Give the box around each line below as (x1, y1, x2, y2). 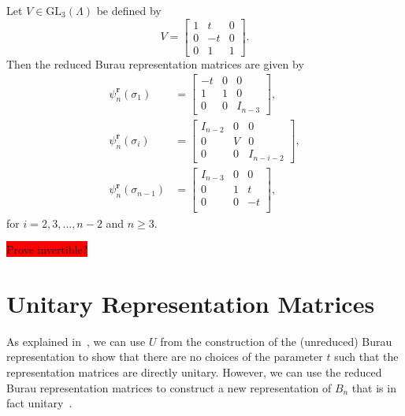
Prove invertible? (6, 241, 88, 258)
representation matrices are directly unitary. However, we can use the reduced (6, 364, 382, 381)
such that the (334, 348, 399, 365)
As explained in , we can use (6, 332, 146, 349)
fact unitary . (6, 395, 72, 411)
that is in (351, 379, 396, 396)
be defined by (96, 2, 162, 18)
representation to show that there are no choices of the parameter (6, 348, 323, 365)
